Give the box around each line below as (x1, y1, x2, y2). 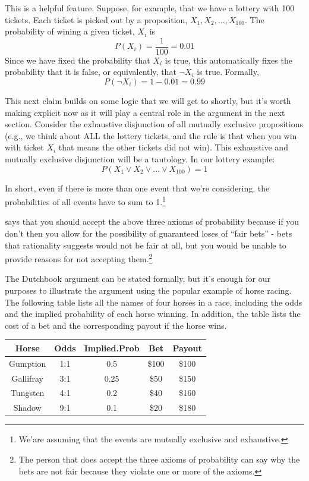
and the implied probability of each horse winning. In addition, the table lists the (5, 307, 301, 320)
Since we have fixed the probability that (5, 54, 150, 66)
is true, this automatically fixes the (165, 54, 292, 66)
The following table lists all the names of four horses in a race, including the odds (5, 295, 302, 308)
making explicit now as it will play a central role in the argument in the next (5, 106, 285, 118)
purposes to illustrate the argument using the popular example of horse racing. (5, 284, 292, 297)
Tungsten (10, 386, 45, 399)
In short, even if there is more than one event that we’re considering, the (5, 181, 270, 194)
